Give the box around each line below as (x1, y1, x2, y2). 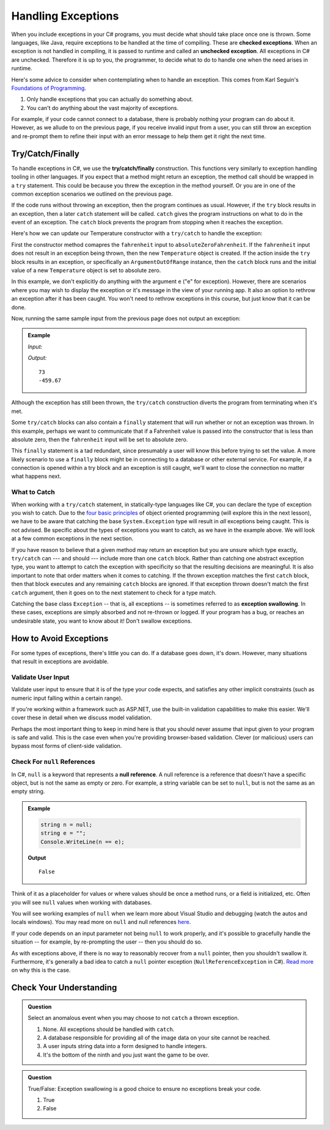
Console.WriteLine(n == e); (40, 838, 125, 845)
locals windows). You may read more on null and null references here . (11, 919, 191, 926)
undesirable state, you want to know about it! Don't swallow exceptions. (11, 617, 193, 625)
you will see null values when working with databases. (11, 898, 152, 906)
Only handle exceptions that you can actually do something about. (26, 95, 194, 103)
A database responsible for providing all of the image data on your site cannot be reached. (43, 1034, 271, 1041)
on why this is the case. (11, 966, 71, 974)
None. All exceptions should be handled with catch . (43, 1025, 175, 1033)
